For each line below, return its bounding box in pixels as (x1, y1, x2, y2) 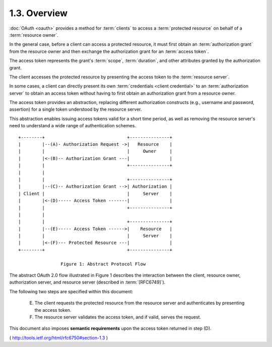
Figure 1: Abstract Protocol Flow (60, 261, 146, 267)
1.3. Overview (9, 8, 68, 19)
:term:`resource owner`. (9, 32, 59, 38)
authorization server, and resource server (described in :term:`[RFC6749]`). (9, 279, 166, 285)
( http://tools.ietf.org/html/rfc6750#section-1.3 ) (9, 334, 108, 340)
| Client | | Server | (18, 191, 172, 196)
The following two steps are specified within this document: (9, 288, 133, 294)
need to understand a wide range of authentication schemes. (9, 123, 136, 129)
